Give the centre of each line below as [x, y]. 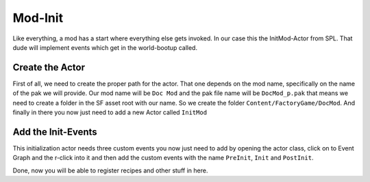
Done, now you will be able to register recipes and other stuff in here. [110, 170]
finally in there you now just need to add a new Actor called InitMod [110, 112]
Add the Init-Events [55, 132]
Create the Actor [49, 67]
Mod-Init [38, 18]
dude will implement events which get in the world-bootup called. [105, 47]
